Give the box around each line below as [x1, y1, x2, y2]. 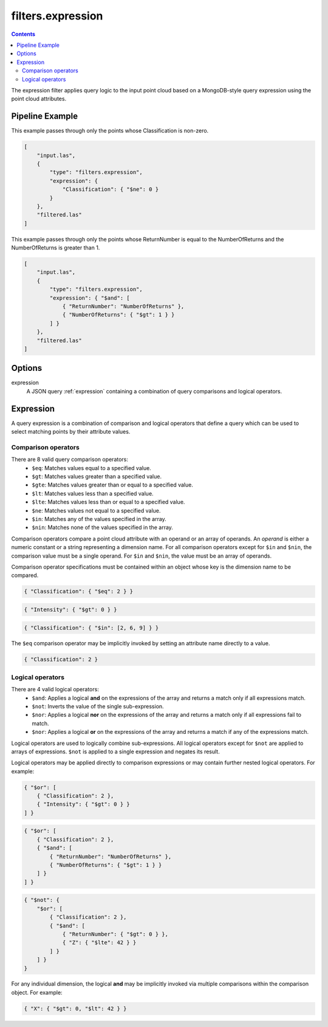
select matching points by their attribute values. [11, 428, 131, 435]
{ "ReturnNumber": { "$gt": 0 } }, [62, 930, 168, 938]
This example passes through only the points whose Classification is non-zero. [11, 127, 209, 134]
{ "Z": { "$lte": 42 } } [62, 939, 137, 946]
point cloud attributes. [11, 95, 67, 103]
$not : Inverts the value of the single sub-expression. [32, 702, 164, 710]
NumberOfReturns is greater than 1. [11, 244, 100, 252]
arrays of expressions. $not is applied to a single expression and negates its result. [11, 748, 220, 755]
